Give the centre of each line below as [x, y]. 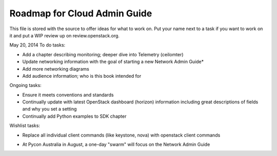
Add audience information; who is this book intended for [82, 76]
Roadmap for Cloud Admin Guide [81, 13]
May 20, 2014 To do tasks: [37, 45]
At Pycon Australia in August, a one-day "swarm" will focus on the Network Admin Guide [116, 144]
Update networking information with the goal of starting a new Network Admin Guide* [113, 62]
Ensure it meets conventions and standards [68, 95]
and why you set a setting [50, 109]
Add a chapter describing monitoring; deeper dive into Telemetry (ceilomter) [103, 54]
